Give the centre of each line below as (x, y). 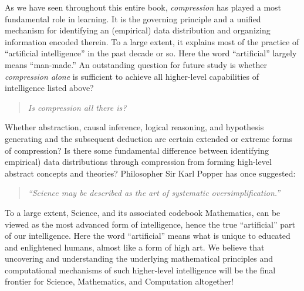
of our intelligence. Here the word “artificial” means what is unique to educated (148, 236)
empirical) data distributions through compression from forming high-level (138, 162)
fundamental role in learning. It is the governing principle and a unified (133, 18)
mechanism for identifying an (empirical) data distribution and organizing (138, 30)
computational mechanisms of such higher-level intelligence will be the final (140, 270)
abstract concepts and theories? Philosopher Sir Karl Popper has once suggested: (150, 173)
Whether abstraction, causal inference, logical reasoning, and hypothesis (134, 127)
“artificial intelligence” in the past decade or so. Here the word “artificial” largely (151, 53)
